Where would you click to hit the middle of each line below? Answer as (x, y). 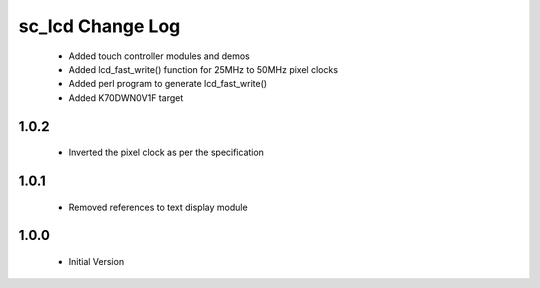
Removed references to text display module (158, 207)
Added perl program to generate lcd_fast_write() (168, 84)
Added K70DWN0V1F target (126, 97)
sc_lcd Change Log (99, 26)
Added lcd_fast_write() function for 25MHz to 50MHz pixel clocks (203, 69)
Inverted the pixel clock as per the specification (166, 152)
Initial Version (96, 261)
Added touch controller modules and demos (159, 56)
